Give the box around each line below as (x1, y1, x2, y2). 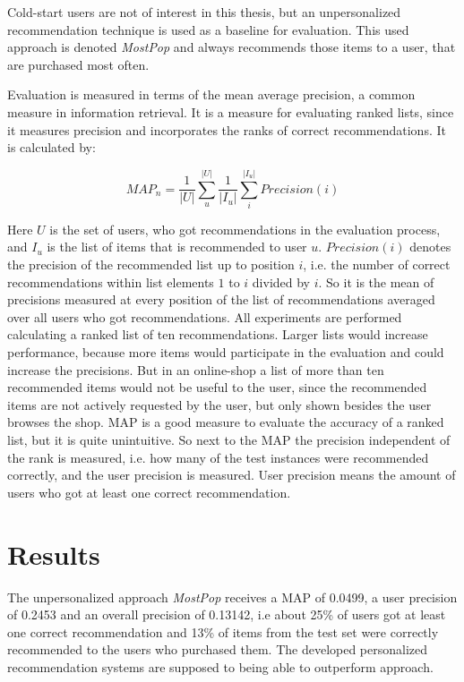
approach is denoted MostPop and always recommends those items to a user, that (7, 38, 456, 56)
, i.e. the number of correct (303, 255, 451, 274)
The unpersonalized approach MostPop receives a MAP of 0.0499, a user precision (7, 587, 458, 606)
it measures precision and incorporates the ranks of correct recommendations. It (7, 120, 446, 139)
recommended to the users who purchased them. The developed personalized (7, 640, 428, 659)
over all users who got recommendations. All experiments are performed (7, 307, 402, 326)
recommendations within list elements (7, 272, 214, 291)
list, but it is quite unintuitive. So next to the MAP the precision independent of (7, 431, 451, 448)
